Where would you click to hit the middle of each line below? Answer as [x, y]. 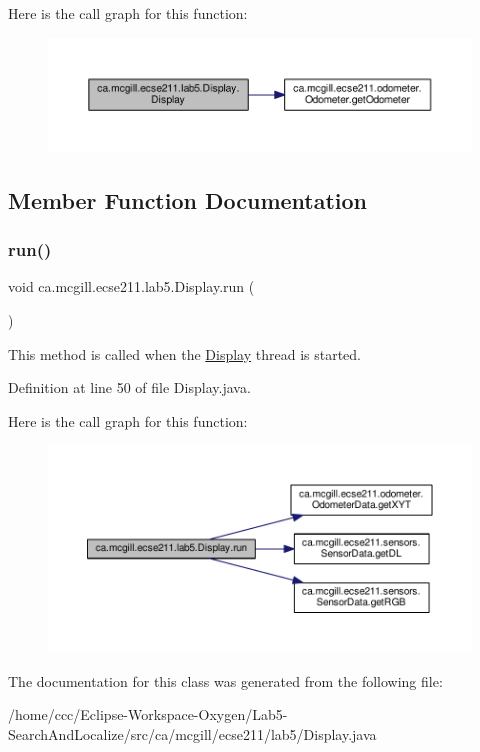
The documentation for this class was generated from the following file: [225, 680]
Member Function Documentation [188, 199]
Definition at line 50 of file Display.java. [129, 387]
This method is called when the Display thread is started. [184, 353]
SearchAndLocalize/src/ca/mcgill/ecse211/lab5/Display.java [192, 733]
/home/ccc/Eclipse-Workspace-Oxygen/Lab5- [148, 714]
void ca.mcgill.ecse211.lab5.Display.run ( [131, 286]
